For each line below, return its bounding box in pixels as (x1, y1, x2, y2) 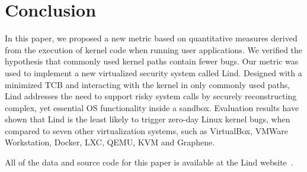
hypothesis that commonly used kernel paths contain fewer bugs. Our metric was (5, 55, 299, 67)
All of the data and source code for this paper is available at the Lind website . (5, 156, 293, 168)
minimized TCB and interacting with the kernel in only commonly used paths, (5, 78, 290, 90)
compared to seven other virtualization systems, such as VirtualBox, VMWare (5, 124, 289, 137)
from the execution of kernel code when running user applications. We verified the (5, 43, 303, 56)
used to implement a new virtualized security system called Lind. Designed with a (5, 66, 302, 79)
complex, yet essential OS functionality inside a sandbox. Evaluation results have (5, 101, 299, 113)
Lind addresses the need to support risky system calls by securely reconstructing (5, 90, 297, 102)
